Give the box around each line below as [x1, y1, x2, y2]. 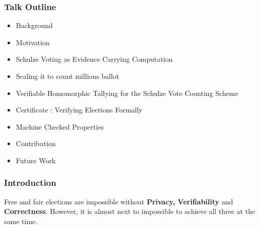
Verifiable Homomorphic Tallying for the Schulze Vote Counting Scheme [16, 87, 238, 98]
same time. [4, 215, 38, 226]
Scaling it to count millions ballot [16, 71, 119, 81]
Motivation [16, 37, 50, 47]
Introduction [4, 176, 56, 189]
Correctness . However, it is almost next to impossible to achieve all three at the [4, 206, 255, 216]
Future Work [16, 155, 56, 165]
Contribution [16, 138, 56, 149]
